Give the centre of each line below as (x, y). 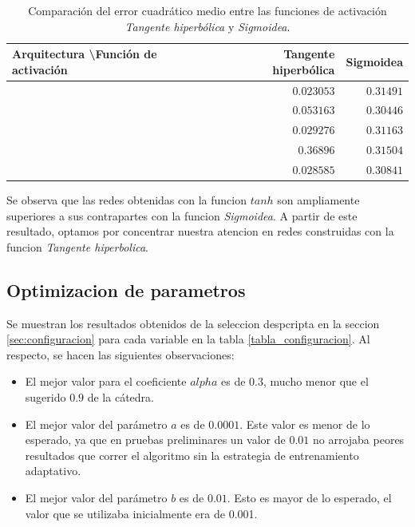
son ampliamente (318, 200)
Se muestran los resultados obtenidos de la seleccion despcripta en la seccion (193, 323)
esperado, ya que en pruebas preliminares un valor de (155, 440)
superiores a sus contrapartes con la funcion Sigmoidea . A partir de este (182, 215)
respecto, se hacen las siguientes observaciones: (121, 354)
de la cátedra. (121, 397)
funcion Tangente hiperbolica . (78, 246)
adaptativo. (53, 471)
